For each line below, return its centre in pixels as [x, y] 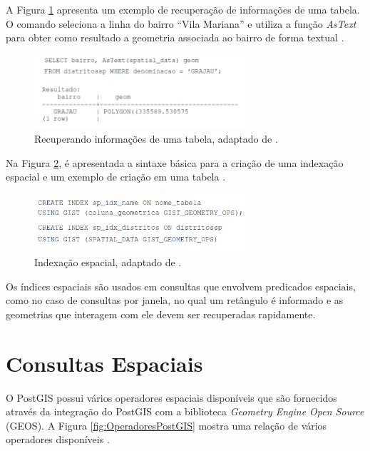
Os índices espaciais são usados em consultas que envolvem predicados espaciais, [181, 286]
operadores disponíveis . [58, 439]
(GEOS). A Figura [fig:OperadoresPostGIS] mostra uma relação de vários [166, 425]
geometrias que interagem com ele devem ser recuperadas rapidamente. [161, 314]
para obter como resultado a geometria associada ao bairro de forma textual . [175, 37]
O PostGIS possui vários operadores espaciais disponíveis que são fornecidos [171, 397]
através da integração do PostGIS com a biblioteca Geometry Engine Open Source [185, 411]
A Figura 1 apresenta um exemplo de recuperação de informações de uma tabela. [183, 9]
